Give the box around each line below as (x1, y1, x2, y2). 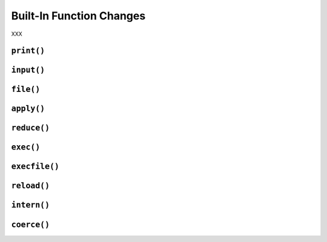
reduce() (11, 123, 50, 133)
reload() (11, 181, 50, 191)
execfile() (11, 162, 60, 172)
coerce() (11, 220, 50, 229)
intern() (11, 200, 50, 210)
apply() (11, 103, 45, 114)
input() (11, 65, 45, 75)
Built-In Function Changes (11, 9, 146, 22)
